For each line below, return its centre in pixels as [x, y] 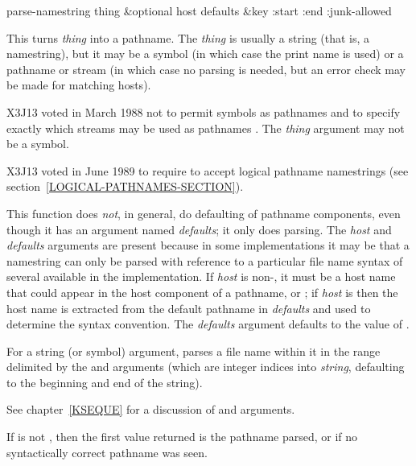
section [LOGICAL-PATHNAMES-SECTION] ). [125, 186]
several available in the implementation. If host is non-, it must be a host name [201, 276]
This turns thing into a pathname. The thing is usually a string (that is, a [188, 37]
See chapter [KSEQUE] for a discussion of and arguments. [151, 409]
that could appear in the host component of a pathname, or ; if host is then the [202, 292]
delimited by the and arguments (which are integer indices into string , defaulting [206, 367]
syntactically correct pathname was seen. [107, 452]
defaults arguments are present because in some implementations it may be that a [208, 245]
